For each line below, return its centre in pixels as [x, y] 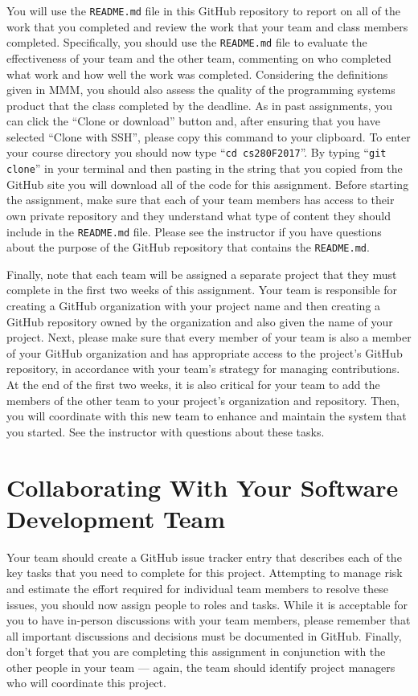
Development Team [116, 518]
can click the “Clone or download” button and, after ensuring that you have [193, 121]
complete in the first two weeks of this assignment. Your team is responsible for [202, 290]
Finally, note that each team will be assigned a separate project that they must [202, 274]
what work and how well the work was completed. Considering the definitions [197, 74]
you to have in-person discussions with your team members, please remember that [209, 620]
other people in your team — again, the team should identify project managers [201, 667]
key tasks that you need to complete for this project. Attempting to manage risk [205, 573]
